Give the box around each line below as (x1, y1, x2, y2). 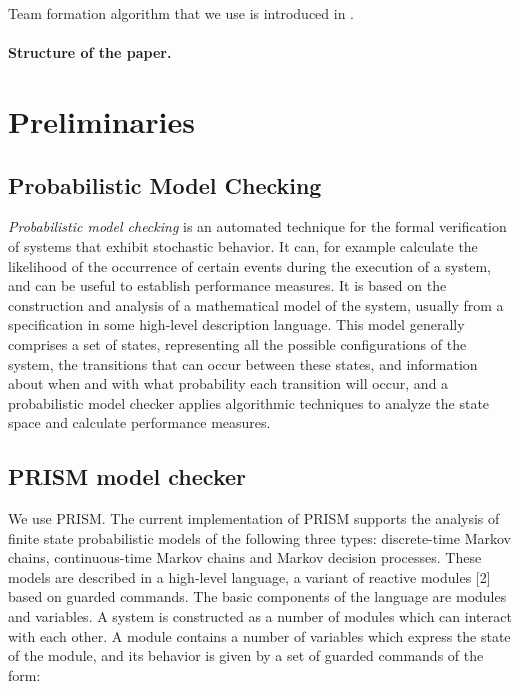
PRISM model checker (8, 461, 246, 492)
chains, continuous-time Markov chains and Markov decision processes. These (8, 547, 482, 568)
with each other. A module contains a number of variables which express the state (8, 625, 511, 646)
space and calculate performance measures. (8, 412, 271, 433)
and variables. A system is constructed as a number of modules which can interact (8, 606, 512, 627)
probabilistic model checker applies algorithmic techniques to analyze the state (8, 392, 490, 413)
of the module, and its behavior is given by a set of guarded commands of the (8, 645, 484, 666)
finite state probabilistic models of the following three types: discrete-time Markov (8, 527, 511, 548)
